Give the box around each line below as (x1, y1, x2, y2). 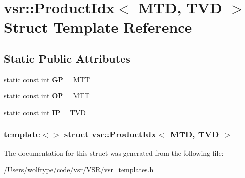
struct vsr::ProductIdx (64, 128, 156, 140)
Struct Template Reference (4, 17, 192, 37)
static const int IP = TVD (4, 107, 86, 117)
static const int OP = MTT (4, 90, 90, 101)
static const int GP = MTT (4, 74, 90, 84)
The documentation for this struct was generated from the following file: (4, 147, 224, 158)
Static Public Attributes (4, 50, 130, 66)
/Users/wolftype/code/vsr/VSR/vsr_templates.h (4, 164, 154, 175)
